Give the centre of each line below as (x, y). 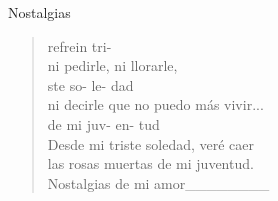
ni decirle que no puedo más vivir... (155, 104)
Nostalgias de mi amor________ (158, 182)
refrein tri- (79, 45)
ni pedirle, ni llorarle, (112, 65)
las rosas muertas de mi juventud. (150, 163)
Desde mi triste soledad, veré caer (151, 143)
